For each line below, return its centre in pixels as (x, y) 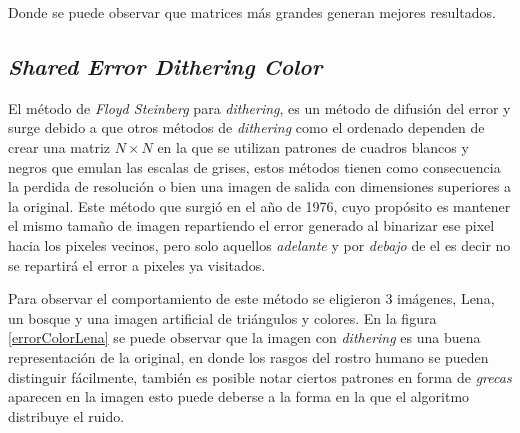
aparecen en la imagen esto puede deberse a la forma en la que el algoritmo (239, 396)
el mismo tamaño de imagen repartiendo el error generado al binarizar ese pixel (251, 225)
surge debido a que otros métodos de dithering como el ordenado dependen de (246, 127)
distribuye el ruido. (66, 415)
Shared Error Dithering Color (165, 65)
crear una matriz (59, 146)
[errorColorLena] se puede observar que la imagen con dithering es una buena (244, 337)
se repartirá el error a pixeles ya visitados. (137, 264)
